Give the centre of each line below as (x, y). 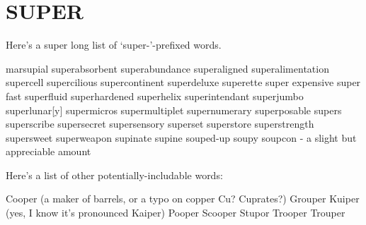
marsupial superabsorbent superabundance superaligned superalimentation (167, 68)
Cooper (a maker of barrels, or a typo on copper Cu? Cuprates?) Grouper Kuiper (183, 199)
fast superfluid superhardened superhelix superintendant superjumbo (155, 96)
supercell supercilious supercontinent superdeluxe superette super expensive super (183, 82)
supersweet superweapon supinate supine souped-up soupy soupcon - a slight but (181, 137)
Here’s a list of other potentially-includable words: (114, 175)
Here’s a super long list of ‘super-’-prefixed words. (114, 45)
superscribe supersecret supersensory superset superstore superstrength (160, 124)
